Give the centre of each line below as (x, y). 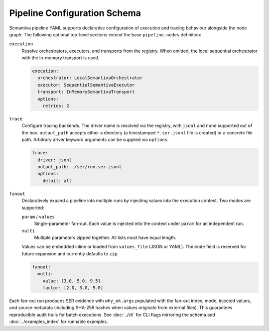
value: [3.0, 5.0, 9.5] (71, 281)
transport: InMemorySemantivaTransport (86, 92)
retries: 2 (56, 106)
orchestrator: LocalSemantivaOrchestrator (90, 78)
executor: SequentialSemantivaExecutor (86, 85)
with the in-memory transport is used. (61, 58)
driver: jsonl (55, 160)
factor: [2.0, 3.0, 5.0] (73, 288)
